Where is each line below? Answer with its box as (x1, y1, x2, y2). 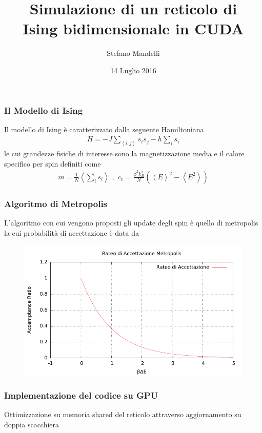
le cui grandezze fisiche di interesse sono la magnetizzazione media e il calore (4, 148, 245, 159)
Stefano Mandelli (107, 48, 160, 58)
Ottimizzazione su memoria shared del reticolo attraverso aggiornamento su (4, 409, 241, 420)
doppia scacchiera (4, 419, 59, 429)
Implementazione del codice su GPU (4, 389, 158, 402)
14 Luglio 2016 (110, 65, 156, 75)
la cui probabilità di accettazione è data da (4, 227, 139, 238)
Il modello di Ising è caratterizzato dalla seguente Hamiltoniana (4, 123, 204, 134)
